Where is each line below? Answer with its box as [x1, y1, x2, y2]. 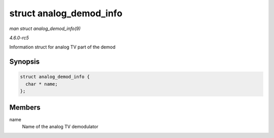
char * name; [25, 81, 58, 87]
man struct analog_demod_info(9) [9, 25, 81, 32]
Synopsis [9, 58, 40, 66]
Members [9, 103, 41, 112]
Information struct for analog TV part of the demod [9, 44, 116, 50]
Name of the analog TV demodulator [22, 124, 98, 129]
